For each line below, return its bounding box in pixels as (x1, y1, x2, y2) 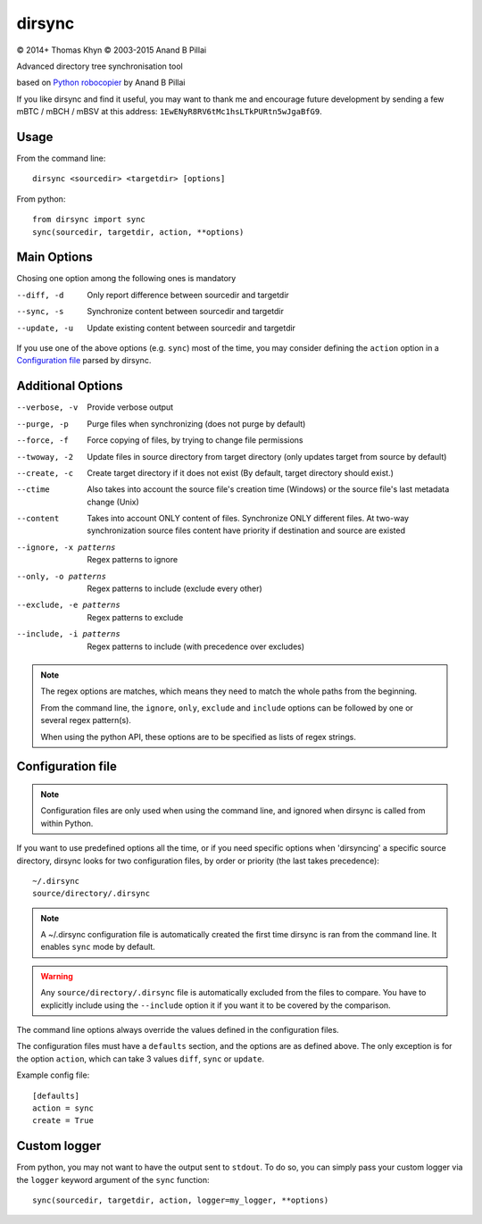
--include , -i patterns (16, 629, 120, 639)
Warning (40, 970, 73, 981)
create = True (32, 1116, 94, 1126)
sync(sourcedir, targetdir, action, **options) (32, 227, 245, 237)
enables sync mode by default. (40, 942, 155, 953)
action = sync (32, 1103, 94, 1113)
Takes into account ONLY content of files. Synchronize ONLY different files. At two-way (87, 513, 410, 524)
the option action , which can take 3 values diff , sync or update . (16, 1053, 265, 1064)
